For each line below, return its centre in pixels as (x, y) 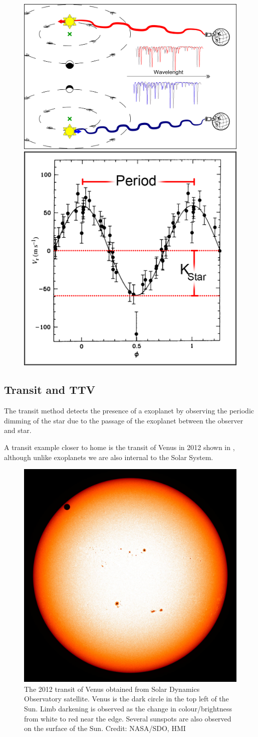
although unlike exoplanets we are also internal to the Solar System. (109, 457)
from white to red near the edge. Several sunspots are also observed (128, 718)
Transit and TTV (50, 390)
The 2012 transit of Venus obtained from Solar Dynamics (112, 689)
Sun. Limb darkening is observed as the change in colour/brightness (128, 708)
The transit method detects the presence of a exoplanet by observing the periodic (129, 411)
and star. (18, 430)
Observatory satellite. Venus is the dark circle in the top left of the (126, 699)
